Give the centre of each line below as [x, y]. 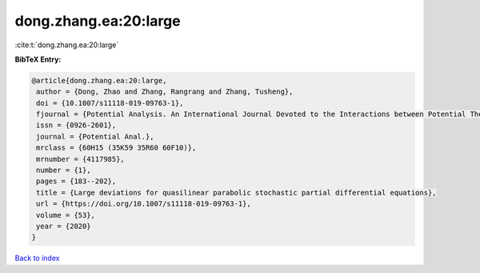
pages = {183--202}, [76, 181]
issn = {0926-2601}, [76, 125]
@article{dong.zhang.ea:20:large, [99, 80]
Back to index [37, 258]
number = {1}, [64, 171]
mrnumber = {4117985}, [81, 159]
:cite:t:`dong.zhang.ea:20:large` [67, 45]
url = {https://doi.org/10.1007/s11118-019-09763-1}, [144, 204]
